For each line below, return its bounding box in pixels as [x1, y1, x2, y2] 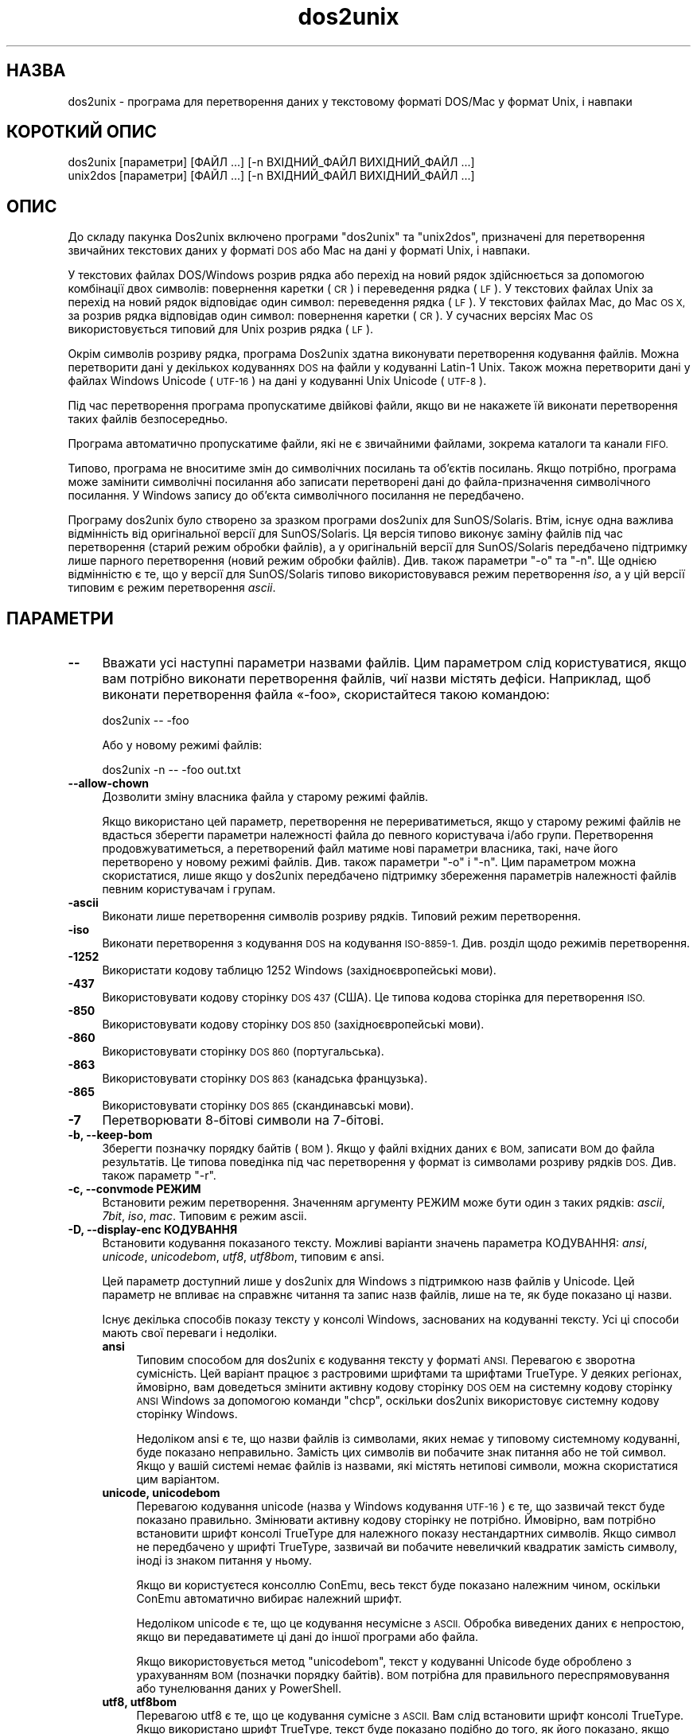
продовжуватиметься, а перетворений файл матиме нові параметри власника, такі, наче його [102, 842, 618, 856]
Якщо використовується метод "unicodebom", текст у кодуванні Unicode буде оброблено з [136, 1654, 632, 1669]
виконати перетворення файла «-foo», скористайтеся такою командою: [102, 686, 550, 703]
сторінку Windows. [136, 1407, 238, 1421]
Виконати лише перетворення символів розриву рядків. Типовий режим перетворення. [102, 909, 581, 923]
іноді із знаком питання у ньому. [136, 1553, 313, 1568]
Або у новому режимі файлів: [102, 738, 263, 752]
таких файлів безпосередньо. [68, 412, 228, 426]
